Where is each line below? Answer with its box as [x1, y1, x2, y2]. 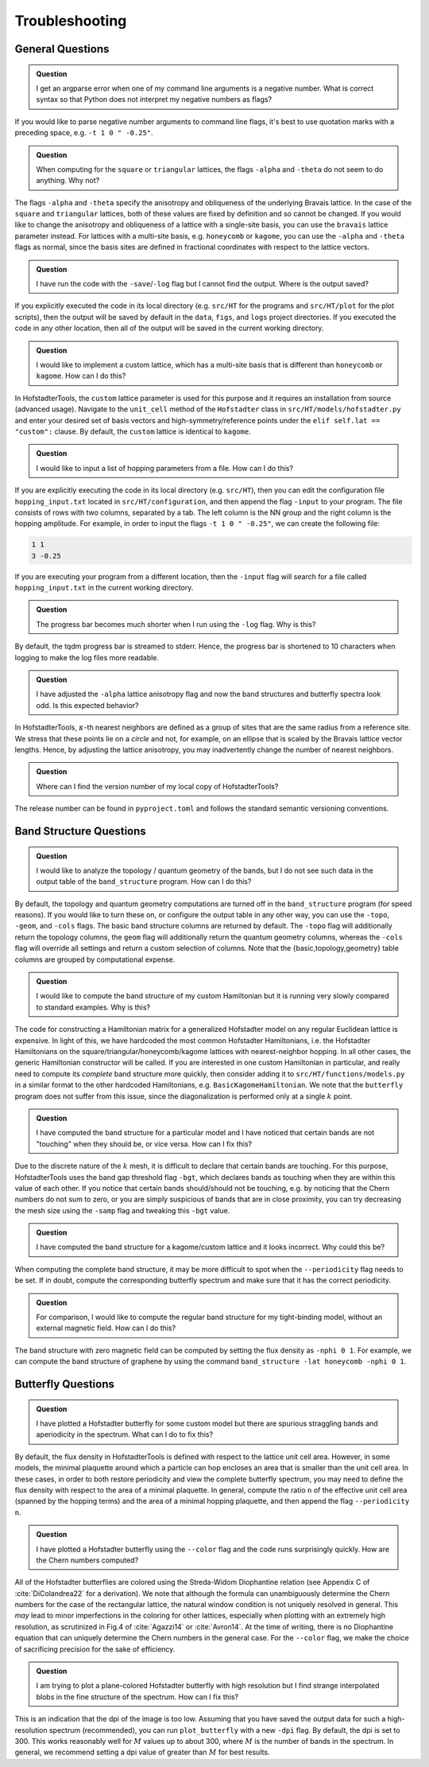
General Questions [14, 42, 110, 56]
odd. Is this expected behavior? [36, 700, 139, 710]
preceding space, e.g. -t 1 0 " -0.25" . [14, 128, 154, 138]
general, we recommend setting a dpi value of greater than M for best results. [14, 1747, 270, 1757]
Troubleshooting [14, 12, 127, 29]
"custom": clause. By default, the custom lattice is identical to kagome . [14, 426, 251, 436]
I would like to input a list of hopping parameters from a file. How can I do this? [36, 463, 294, 473]
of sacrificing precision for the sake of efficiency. [14, 1644, 176, 1654]
